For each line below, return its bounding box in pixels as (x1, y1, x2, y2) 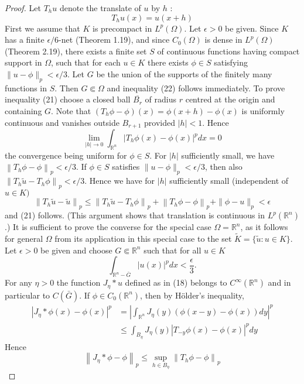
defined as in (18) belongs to (125, 276, 227, 289)
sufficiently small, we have (181, 149, 275, 161)
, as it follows (240, 221, 288, 233)
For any (5, 276, 32, 289)
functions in (5, 81, 47, 94)
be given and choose (40, 244, 112, 256)
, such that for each (51, 56, 121, 68)
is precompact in (92, 22, 152, 34)
